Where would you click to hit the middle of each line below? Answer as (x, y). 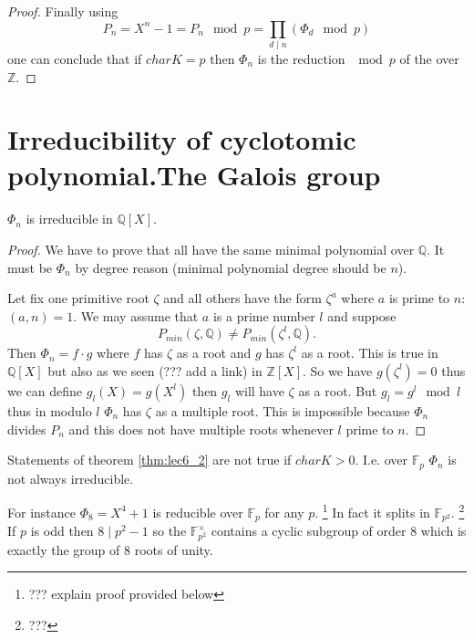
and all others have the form (242, 298)
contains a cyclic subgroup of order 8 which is (339, 531)
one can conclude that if (75, 58)
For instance (41, 512)
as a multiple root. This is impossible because (283, 410)
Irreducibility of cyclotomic (182, 139)
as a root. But (338, 390)
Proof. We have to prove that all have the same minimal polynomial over (211, 250)
